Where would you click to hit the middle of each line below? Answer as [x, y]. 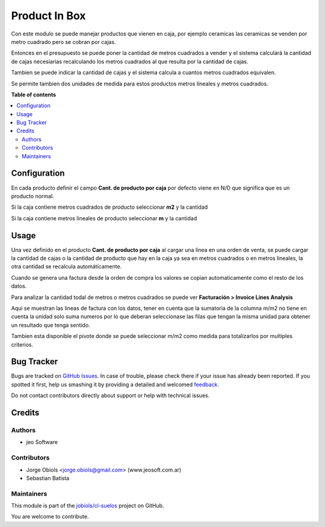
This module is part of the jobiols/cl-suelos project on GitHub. [88, 506]
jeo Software [42, 442]
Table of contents [34, 94]
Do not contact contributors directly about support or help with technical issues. [110, 396]
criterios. [22, 344]
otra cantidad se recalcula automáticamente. [67, 267]
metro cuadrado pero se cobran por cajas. [63, 42]
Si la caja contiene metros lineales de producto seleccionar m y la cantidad [104, 218]
